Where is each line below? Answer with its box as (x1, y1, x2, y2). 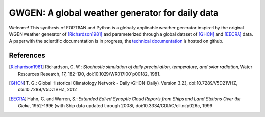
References (9, 51, 45, 59)
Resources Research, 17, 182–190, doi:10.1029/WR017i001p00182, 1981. (18, 71, 160, 77)
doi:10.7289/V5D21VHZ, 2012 (18, 87, 77, 93)
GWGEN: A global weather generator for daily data (9, 7, 219, 18)
